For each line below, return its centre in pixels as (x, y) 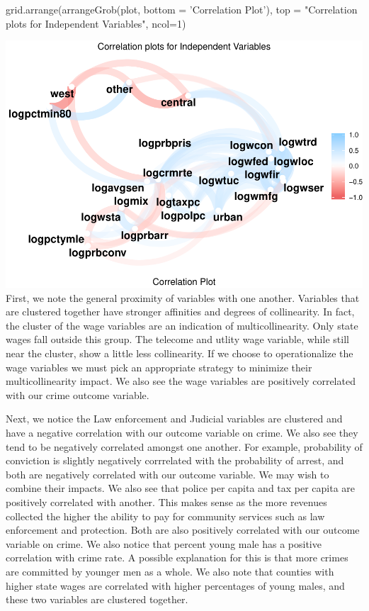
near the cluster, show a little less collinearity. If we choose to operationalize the (180, 353)
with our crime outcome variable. (78, 394)
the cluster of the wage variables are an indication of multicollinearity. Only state (182, 325)
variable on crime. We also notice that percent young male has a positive (164, 543)
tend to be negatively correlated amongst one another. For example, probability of (184, 446)
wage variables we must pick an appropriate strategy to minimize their (159, 367)
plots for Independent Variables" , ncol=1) (96, 23)
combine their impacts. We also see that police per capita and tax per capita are (181, 488)
